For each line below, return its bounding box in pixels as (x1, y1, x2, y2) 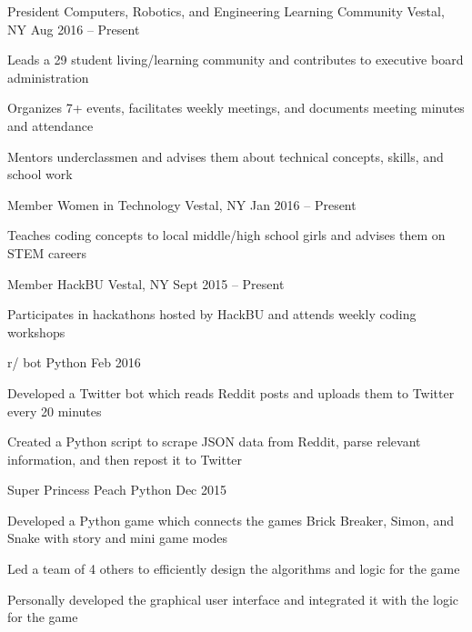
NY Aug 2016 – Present (7, 19, 140, 38)
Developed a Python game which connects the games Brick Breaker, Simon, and (7, 510, 455, 529)
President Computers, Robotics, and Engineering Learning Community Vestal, (7, 2, 445, 20)
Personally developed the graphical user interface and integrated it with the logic (7, 589, 459, 608)
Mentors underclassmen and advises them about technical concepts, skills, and (7, 146, 444, 166)
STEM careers (7, 243, 87, 262)
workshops (7, 322, 65, 341)
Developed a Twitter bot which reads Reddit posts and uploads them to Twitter (7, 383, 455, 402)
